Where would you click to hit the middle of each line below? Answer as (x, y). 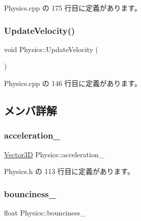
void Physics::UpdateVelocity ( (51, 49)
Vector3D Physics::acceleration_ (54, 154)
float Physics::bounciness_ (45, 212)
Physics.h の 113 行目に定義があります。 (69, 171)
